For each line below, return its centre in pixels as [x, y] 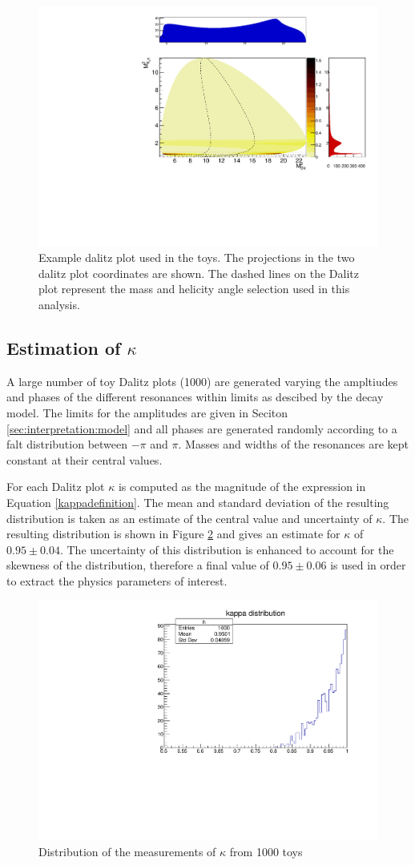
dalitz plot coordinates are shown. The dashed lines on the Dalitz [199, 273]
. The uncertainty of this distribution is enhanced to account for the [227, 549]
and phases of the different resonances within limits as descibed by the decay [195, 397]
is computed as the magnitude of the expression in [242, 487]
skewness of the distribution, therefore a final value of [138, 565]
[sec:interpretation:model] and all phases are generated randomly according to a [202, 428]
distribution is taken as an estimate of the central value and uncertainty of [189, 518]
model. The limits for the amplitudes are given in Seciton [147, 413]
